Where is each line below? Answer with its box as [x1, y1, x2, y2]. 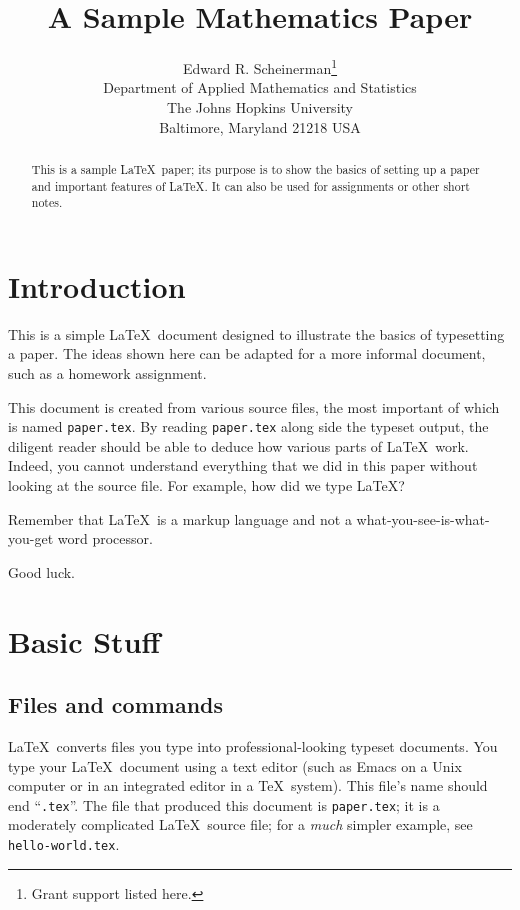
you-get [8, 528, 54, 549]
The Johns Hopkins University [167, 96, 353, 117]
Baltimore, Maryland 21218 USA [159, 116, 361, 137]
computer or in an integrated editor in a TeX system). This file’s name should [8, 775, 488, 796]
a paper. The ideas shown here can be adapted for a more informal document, [8, 343, 486, 364]
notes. [31, 194, 63, 211]
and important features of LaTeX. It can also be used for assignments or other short [31, 177, 470, 194]
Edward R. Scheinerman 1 [182, 55, 338, 78]
